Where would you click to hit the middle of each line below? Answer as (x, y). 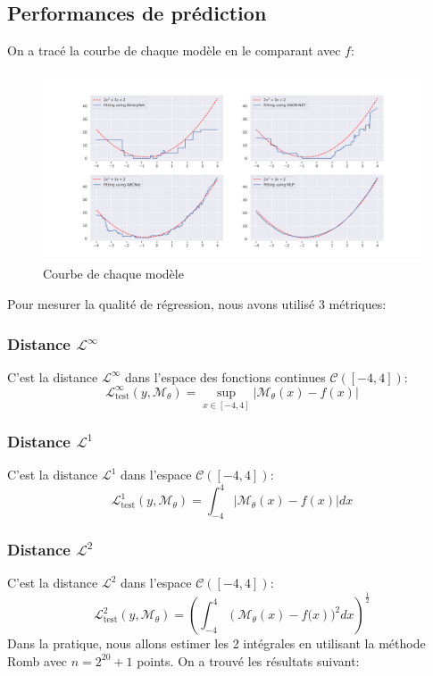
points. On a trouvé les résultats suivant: (248, 660)
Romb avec (37, 660)
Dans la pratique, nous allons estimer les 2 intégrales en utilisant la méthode (216, 643)
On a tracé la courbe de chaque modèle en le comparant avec (174, 50)
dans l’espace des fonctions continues (225, 376)
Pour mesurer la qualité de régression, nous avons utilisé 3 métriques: (197, 303)
